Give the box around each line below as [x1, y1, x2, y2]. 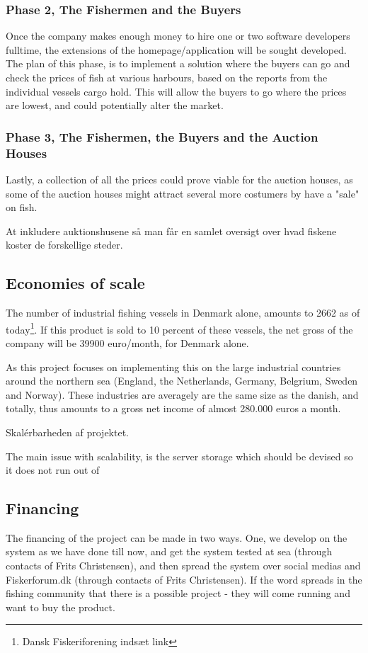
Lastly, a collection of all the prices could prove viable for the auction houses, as [6, 171, 353, 186]
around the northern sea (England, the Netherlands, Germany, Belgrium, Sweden [6, 373, 358, 388]
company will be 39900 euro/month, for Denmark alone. [6, 335, 249, 350]
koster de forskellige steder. [6, 237, 123, 252]
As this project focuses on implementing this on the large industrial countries [6, 359, 341, 374]
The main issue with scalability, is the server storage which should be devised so [6, 448, 353, 463]
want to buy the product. [6, 599, 115, 614]
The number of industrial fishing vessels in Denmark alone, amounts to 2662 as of [6, 305, 360, 320]
